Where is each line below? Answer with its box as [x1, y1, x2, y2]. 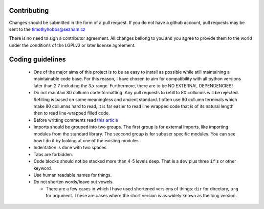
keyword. [33, 165, 52, 171]
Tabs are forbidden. [33, 151, 73, 157]
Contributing [9, 6, 49, 15]
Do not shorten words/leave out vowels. [33, 179, 114, 185]
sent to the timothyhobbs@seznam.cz [9, 26, 86, 32]
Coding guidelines [9, 55, 66, 63]
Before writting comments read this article [33, 117, 118, 123]
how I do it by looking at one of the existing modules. [33, 138, 140, 143]
